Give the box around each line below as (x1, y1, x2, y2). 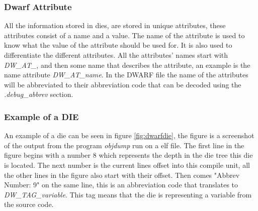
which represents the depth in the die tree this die (99, 150, 253, 160)
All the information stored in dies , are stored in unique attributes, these (4, 20, 226, 31)
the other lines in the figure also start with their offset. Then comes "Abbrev (4, 169, 240, 180)
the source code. (4, 199, 54, 209)
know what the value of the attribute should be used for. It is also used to (4, 40, 232, 50)
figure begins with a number (4, 150, 91, 160)
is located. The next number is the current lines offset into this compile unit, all (4, 159, 250, 170)
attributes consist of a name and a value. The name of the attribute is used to (4, 30, 245, 40)
